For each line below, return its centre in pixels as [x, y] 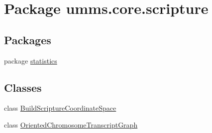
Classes [23, 87]
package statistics [31, 60]
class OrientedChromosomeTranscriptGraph [71, 124]
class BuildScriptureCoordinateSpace [60, 108]
